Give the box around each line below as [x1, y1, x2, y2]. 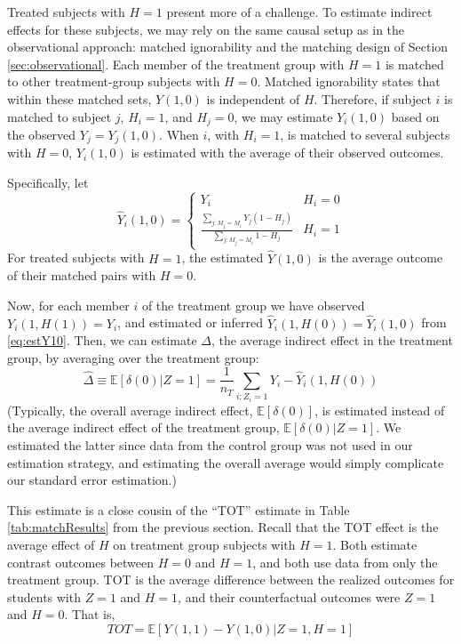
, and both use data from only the [252, 552, 438, 571]
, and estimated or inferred [117, 313, 264, 332]
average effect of [7, 535, 95, 553]
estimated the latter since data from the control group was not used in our [7, 435, 413, 454]
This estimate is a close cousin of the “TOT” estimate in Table [7, 500, 350, 519]
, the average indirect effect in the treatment [211, 331, 453, 350]
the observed [7, 125, 76, 144]
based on [391, 107, 440, 125]
